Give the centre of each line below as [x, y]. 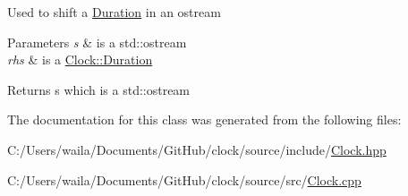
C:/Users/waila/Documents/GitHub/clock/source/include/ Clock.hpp [197, 149]
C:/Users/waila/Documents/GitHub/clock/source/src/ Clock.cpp [184, 179]
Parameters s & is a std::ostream [97, 42]
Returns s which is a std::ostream [99, 89]
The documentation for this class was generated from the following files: [204, 119]
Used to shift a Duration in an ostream [114, 12]
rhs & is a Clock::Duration [80, 60]
